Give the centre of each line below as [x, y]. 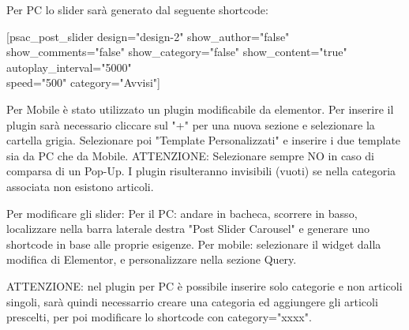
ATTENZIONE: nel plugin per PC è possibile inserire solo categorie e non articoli [204, 285]
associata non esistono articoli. [80, 186]
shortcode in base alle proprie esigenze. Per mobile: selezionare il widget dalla [194, 244]
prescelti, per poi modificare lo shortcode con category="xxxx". [159, 317]
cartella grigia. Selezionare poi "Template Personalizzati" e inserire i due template [204, 140]
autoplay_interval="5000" [69, 67]
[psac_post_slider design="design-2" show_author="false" [148, 36]
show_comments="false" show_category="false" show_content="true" [177, 52]
